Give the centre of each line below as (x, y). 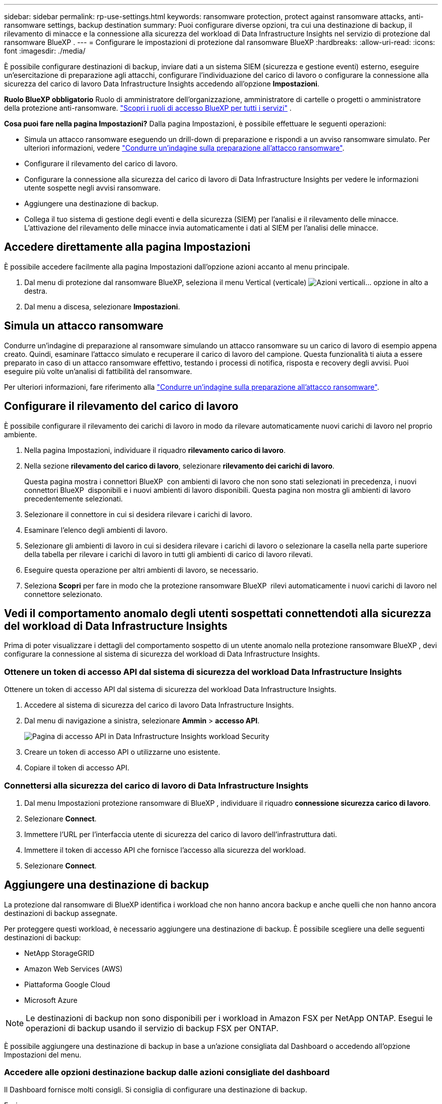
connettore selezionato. (64, 594)
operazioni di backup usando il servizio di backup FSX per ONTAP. (152, 1028)
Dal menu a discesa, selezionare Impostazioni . (102, 306)
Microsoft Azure (51, 1000)
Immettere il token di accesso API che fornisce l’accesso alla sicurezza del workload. (165, 850)
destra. (36, 291)
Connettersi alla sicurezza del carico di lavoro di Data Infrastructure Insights (156, 785)
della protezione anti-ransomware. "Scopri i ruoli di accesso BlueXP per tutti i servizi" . (148, 108)
